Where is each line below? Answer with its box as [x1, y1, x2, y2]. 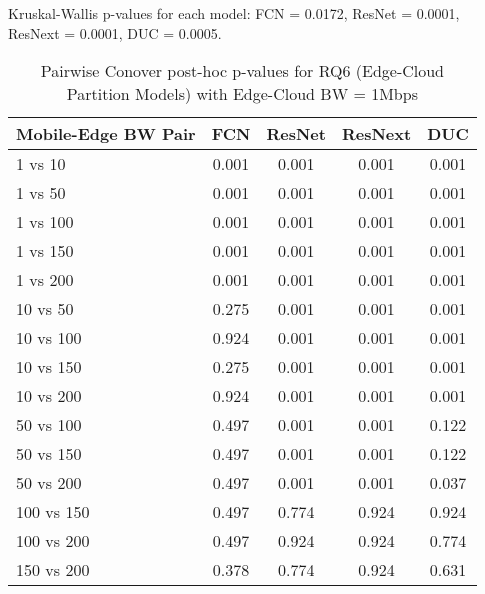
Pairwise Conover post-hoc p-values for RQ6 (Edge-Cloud [40, 59, 445, 83]
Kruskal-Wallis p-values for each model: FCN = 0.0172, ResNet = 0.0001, [8, 3, 460, 23]
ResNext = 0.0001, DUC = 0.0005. [8, 22, 222, 43]
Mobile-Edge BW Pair [16, 122, 196, 146]
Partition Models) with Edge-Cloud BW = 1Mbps [66, 82, 418, 106]
